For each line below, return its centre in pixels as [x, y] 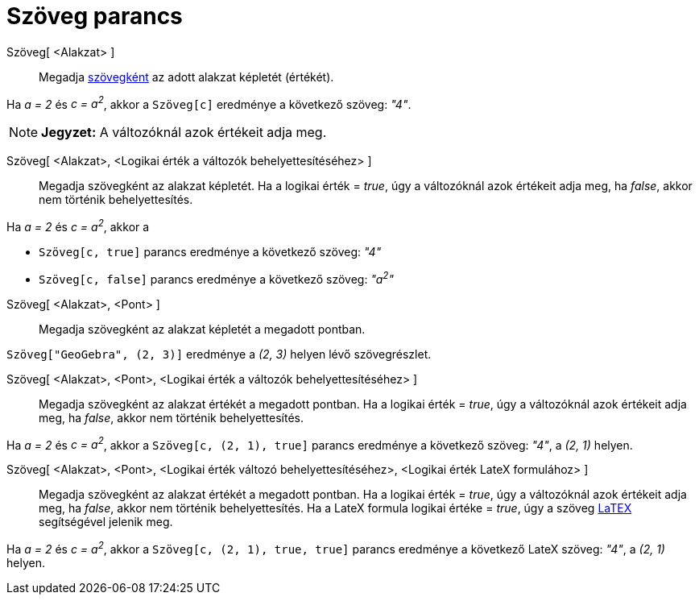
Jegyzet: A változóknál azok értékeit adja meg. [184, 133]
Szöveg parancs [95, 16]
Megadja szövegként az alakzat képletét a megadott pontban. [202, 329]
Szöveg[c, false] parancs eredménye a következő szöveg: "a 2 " [216, 278]
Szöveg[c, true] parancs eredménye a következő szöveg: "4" [210, 252]
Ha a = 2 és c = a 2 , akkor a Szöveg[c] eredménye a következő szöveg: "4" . [209, 103]
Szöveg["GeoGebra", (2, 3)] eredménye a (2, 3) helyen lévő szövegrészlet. [219, 354]
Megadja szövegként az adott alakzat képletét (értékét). [186, 77]
